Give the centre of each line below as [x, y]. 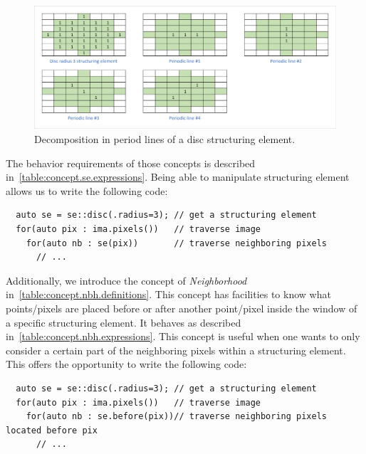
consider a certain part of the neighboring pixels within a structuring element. [176, 350]
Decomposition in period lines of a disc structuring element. [165, 139]
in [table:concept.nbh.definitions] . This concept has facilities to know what [168, 294]
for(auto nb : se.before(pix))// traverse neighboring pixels [177, 417]
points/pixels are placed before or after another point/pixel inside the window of [182, 308]
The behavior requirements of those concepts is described [131, 163]
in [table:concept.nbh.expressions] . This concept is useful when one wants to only [183, 336]
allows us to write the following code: [87, 190]
